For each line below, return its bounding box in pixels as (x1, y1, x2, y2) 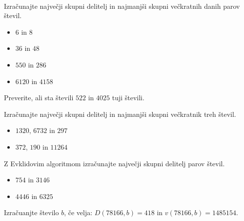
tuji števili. (112, 92, 144, 103)
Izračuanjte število (4, 207, 59, 218)
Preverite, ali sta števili (4, 92, 74, 103)
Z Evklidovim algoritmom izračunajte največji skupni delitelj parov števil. (4, 158, 225, 168)
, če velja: (64, 207, 93, 218)
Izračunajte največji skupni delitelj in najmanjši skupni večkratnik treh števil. (4, 109, 236, 119)
